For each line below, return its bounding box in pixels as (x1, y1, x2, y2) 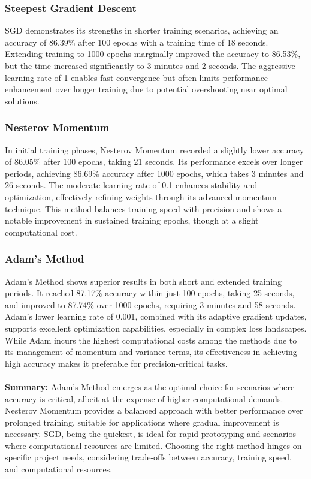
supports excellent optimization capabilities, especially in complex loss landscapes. (5, 321, 307, 334)
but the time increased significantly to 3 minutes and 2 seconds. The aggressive (5, 59, 295, 71)
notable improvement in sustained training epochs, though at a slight (5, 214, 259, 227)
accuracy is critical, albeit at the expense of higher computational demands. (5, 392, 283, 405)
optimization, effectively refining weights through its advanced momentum (5, 190, 277, 203)
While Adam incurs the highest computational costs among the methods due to (5, 333, 297, 346)
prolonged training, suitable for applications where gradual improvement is (5, 415, 279, 428)
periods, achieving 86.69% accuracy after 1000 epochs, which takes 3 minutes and (5, 167, 304, 179)
